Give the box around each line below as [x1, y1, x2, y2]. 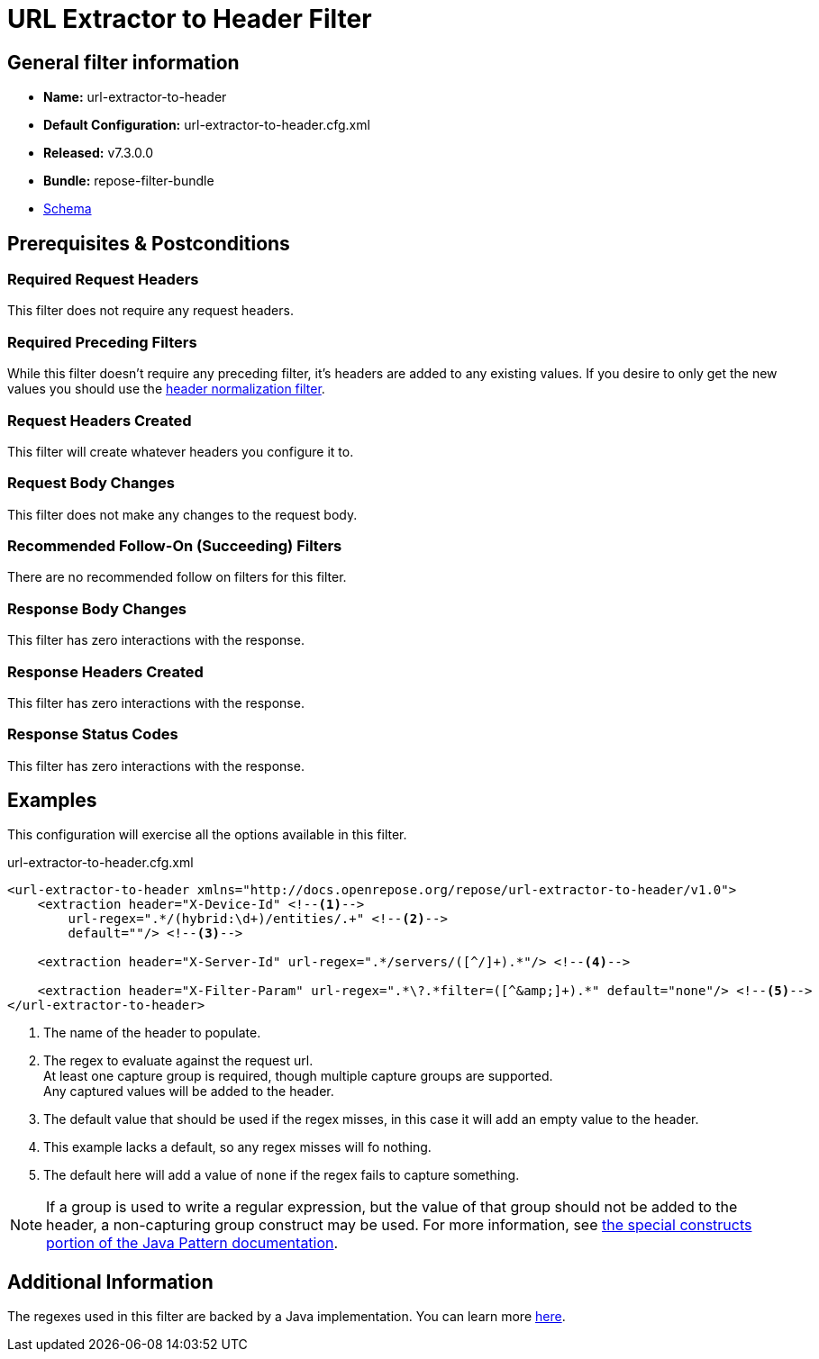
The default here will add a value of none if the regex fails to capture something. [43, 1167, 520, 1183]
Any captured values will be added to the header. [43, 1083, 334, 1100]
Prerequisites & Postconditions [7, 231, 290, 255]
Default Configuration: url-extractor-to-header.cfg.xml [43, 117, 370, 133]
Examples [7, 789, 97, 812]
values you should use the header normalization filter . [7, 381, 325, 397]
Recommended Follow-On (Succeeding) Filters [7, 537, 342, 556]
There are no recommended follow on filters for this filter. [7, 569, 347, 585]
